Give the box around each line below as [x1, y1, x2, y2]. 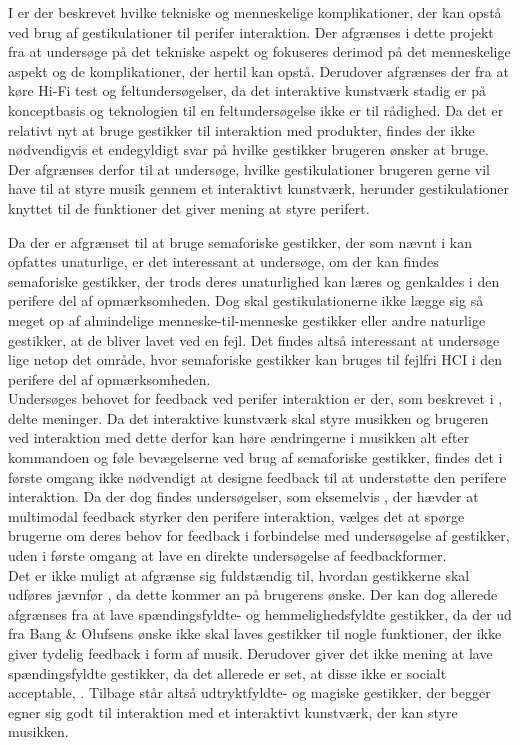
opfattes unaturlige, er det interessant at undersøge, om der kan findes [8, 251, 439, 272]
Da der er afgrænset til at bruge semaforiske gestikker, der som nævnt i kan [8, 231, 472, 252]
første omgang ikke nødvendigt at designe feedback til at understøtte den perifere [8, 466, 507, 487]
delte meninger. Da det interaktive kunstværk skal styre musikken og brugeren [8, 407, 489, 428]
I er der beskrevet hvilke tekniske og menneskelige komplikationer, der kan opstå [8, 2, 502, 22]
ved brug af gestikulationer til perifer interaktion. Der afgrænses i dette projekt [8, 21, 494, 42]
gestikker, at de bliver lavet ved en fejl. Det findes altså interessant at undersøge [8, 329, 500, 350]
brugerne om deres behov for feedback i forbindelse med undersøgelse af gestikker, [8, 525, 510, 546]
